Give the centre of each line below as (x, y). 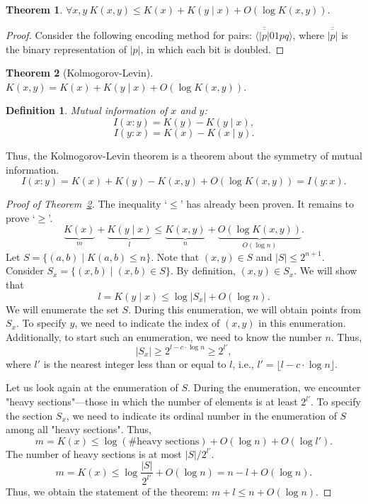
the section (29, 415)
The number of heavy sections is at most (94, 453)
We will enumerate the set (62, 309)
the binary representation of (66, 49)
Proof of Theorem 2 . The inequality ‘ (87, 204)
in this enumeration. (302, 323)
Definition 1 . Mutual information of (87, 110)
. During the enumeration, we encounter (274, 387)
